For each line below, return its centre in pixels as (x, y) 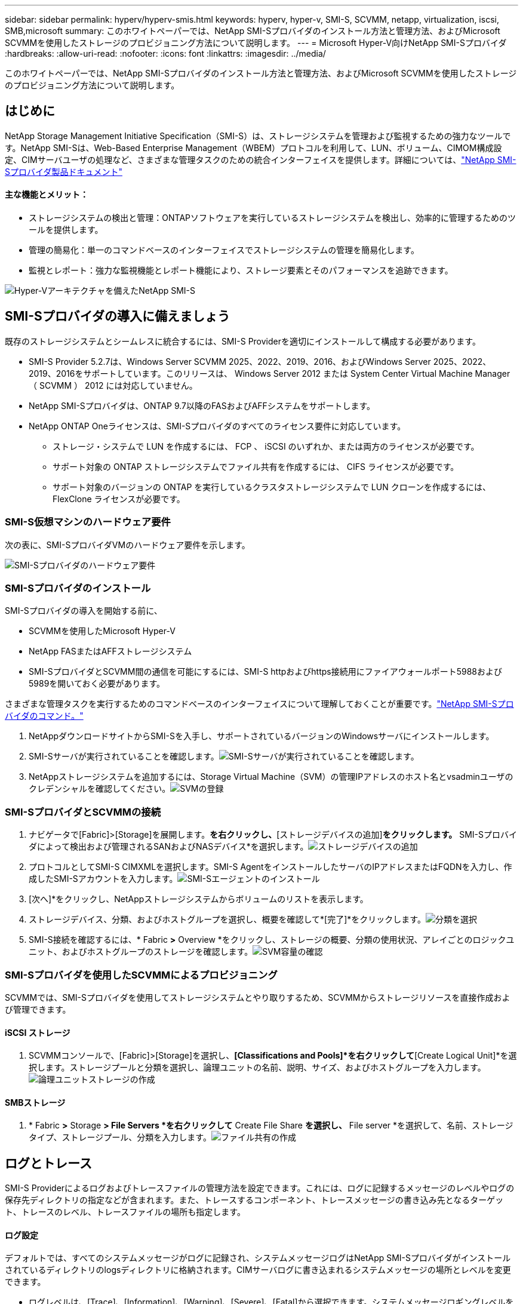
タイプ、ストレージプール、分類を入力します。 (120, 1137)
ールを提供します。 (66, 230)
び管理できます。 (38, 1009)
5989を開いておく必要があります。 (97, 684)
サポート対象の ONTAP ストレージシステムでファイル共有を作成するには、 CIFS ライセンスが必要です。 (256, 466)
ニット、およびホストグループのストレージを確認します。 (141, 952)
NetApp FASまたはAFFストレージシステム (110, 651)
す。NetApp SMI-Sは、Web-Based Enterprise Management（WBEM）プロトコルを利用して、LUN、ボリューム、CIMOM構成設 (253, 147)
